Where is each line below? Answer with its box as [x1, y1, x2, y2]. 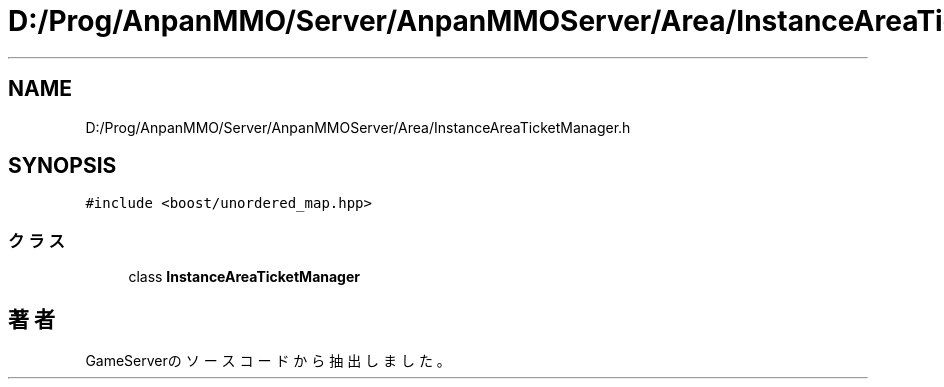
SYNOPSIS [8, 153, 117, 179]
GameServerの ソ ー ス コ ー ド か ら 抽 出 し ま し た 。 [85, 352, 451, 370]
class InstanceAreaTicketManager [128, 268, 361, 286]
